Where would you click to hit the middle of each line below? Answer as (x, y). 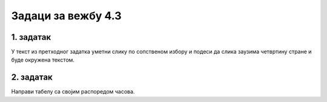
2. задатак (32, 78)
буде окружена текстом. (43, 60)
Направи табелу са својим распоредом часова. (73, 92)
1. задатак (31, 37)
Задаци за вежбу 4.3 (66, 16)
